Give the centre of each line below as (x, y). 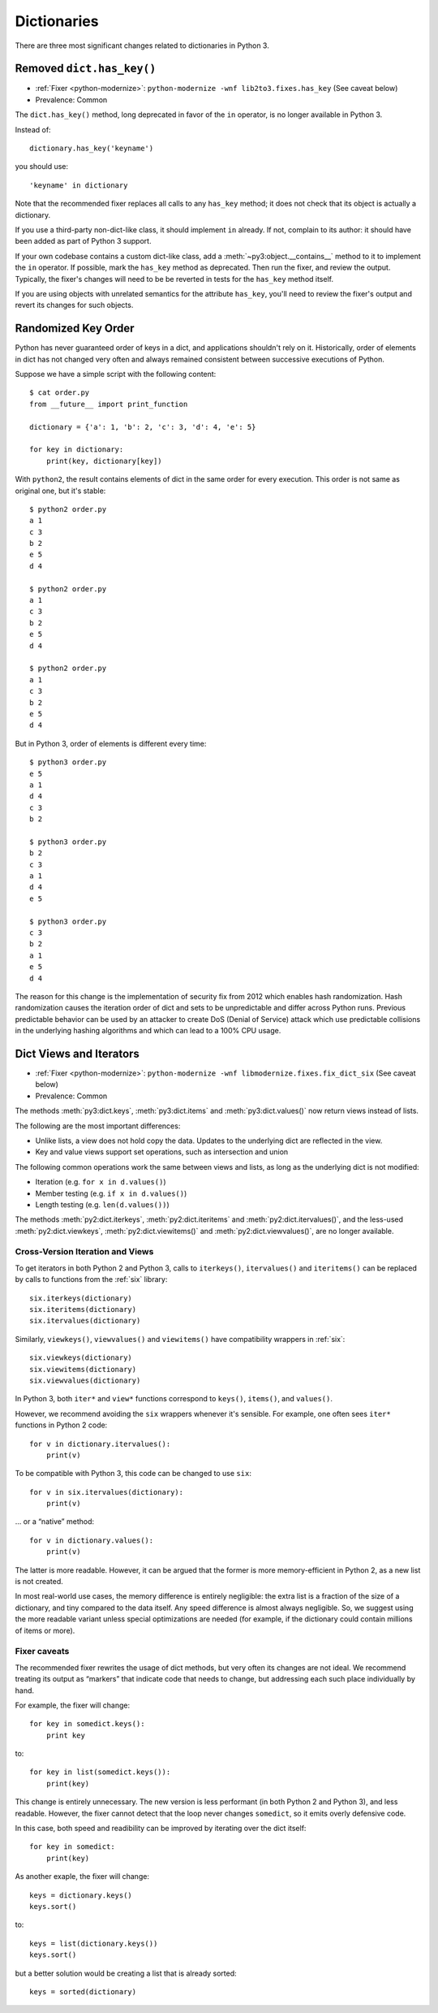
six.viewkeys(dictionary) (81, 1358)
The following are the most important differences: (98, 1126)
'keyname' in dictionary (79, 185)
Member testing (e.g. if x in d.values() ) (111, 1193)
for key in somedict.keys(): (87, 1724)
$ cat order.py (60, 393)
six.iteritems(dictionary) (83, 1309)
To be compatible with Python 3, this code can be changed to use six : (133, 1474)
